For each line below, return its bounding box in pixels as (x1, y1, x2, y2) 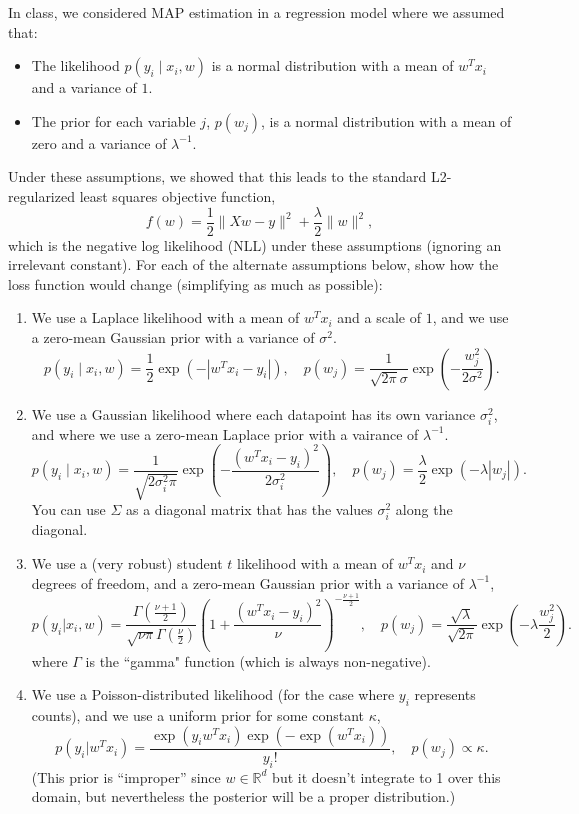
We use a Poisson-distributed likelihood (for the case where (31, 684, 395, 705)
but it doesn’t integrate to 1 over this (272, 766, 501, 787)
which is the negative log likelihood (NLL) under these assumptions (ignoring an (8, 234, 502, 255)
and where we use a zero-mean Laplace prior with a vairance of (31, 423, 419, 444)
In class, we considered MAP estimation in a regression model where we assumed (8, 2, 505, 22)
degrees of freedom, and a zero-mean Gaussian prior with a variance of (31, 572, 465, 593)
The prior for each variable (31, 110, 196, 131)
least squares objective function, (79, 185, 276, 206)
